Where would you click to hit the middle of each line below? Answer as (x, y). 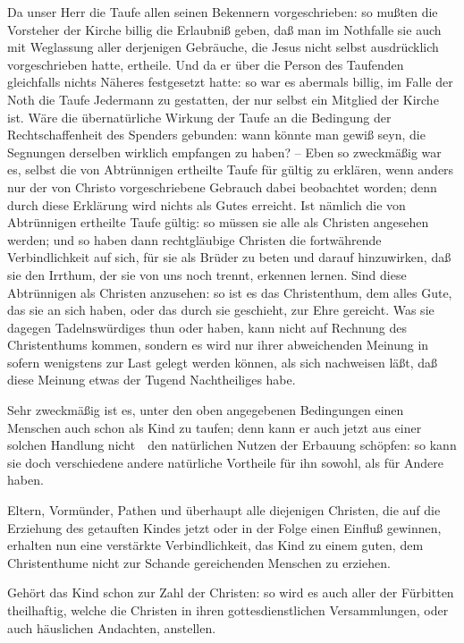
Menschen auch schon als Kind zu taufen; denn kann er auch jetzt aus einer (215, 427)
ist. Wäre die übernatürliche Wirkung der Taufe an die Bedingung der (199, 117)
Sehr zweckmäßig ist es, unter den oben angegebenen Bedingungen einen (206, 410)
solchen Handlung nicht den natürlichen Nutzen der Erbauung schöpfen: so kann (232, 445)
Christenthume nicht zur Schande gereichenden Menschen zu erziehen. (199, 562)
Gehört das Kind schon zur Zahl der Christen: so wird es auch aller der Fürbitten (231, 592)
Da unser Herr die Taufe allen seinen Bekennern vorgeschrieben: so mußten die (223, 12)
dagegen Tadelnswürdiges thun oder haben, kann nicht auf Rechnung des (207, 327)
